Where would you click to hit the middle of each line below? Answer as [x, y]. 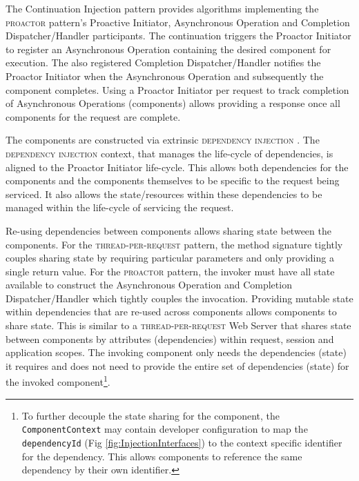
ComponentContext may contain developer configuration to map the [165, 429]
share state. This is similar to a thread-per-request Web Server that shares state [178, 325]
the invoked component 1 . [58, 381]
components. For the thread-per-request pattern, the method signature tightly [174, 244]
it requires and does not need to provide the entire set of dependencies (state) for [177, 365]
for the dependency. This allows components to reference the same [162, 456]
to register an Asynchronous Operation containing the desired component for [168, 49]
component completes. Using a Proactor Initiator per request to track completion [177, 89]
